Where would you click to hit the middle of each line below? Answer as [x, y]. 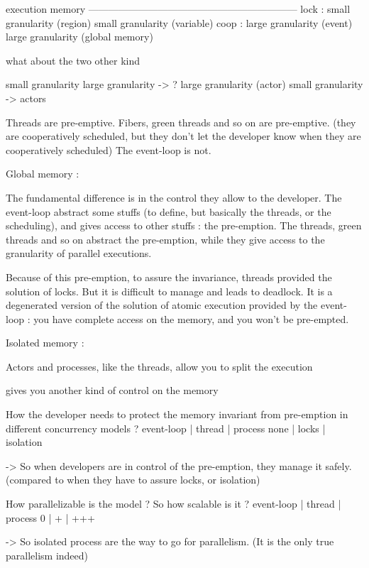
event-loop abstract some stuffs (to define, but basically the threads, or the [169, 211]
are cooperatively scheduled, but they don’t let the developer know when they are [183, 136]
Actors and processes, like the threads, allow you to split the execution [159, 366]
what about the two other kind [73, 60]
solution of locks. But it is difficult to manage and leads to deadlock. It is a [169, 291]
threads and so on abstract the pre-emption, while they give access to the [165, 239]
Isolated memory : [45, 343]
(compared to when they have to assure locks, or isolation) [133, 480]
